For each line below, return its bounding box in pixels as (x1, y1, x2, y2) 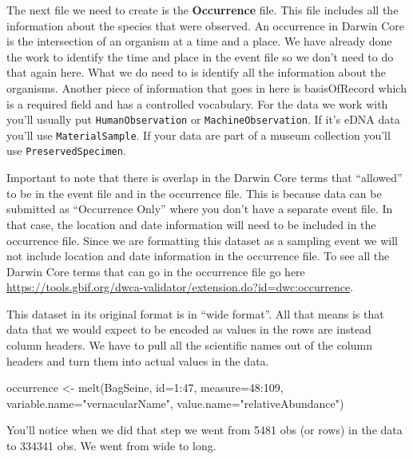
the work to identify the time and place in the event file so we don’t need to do (6, 48, 394, 65)
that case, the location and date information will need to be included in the (6, 216, 376, 232)
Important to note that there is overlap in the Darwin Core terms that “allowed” (6, 169, 403, 186)
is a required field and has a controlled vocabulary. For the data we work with (6, 95, 388, 112)
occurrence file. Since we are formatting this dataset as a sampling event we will (6, 231, 399, 248)
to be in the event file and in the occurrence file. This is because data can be (6, 184, 382, 201)
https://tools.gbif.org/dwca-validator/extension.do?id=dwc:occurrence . (6, 279, 354, 295)
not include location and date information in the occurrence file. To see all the (6, 247, 390, 264)
